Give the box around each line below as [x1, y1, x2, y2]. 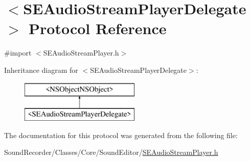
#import [4, 47, 32, 58]
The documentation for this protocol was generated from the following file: [4, 129, 238, 140]
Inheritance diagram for [4, 64, 78, 75]
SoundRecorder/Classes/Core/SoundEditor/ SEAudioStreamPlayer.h [4, 147, 218, 157]
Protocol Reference [29, 18, 167, 39]
